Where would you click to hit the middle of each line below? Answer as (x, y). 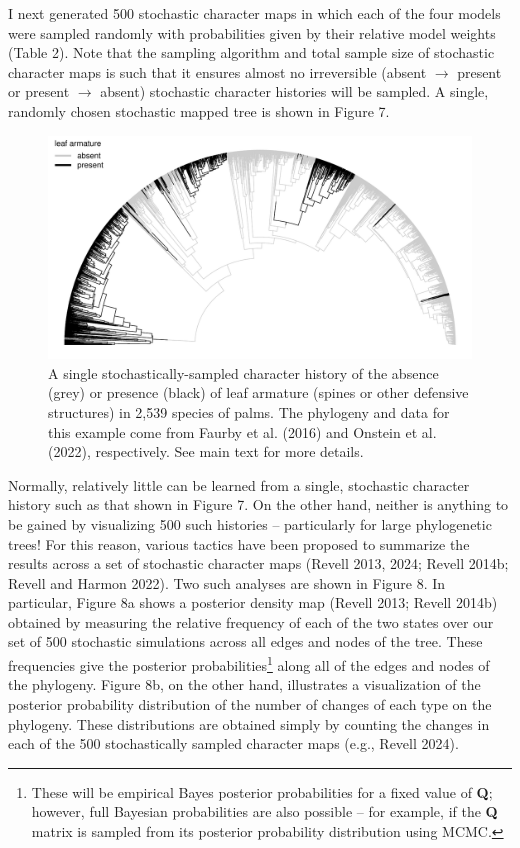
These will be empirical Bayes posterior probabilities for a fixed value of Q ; (262, 791)
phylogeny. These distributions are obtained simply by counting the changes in (249, 723)
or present (39, 91)
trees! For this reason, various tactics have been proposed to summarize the (239, 543)
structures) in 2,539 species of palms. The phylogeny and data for (249, 411)
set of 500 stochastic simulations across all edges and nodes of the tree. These (245, 641)
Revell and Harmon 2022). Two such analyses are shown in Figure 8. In (227, 582)
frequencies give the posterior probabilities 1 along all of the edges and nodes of (249, 663)
